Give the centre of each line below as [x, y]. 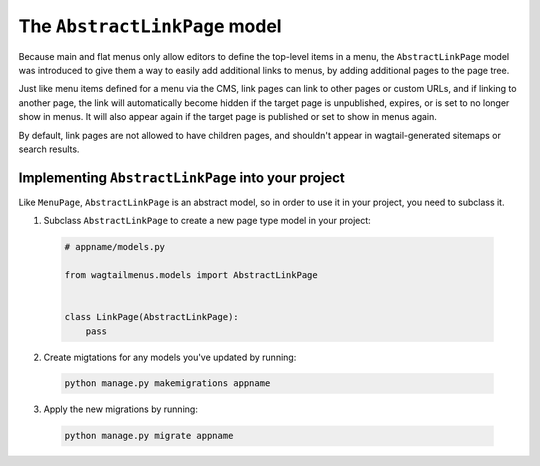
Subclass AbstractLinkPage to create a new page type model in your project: [207, 221]
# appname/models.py [114, 247]
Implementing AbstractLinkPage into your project [181, 177]
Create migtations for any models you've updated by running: [170, 357]
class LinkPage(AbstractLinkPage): [151, 317]
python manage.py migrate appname [149, 436]
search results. [49, 149]
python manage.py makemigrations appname [167, 383]
